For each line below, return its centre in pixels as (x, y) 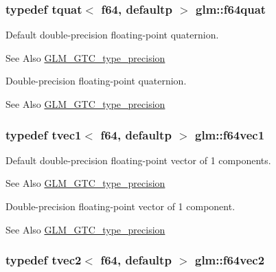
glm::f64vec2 (230, 260)
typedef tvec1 (44, 134)
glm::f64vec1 (230, 134)
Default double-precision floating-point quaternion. (112, 35)
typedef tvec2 (44, 260)
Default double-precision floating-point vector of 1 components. (138, 160)
